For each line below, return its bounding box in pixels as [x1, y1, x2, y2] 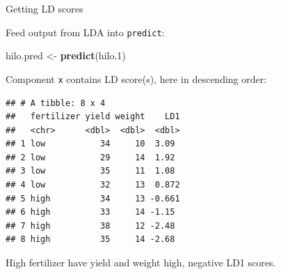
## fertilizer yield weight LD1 [6, 112, 180, 122]
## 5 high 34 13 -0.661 [6, 193, 180, 204]
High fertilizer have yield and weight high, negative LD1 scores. [6, 255, 276, 270]
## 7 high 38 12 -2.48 [6, 220, 175, 231]
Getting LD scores [6, 1, 83, 15]
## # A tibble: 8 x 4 [6, 98, 106, 108]
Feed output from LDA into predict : [6, 24, 165, 39]
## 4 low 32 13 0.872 [6, 180, 180, 190]
